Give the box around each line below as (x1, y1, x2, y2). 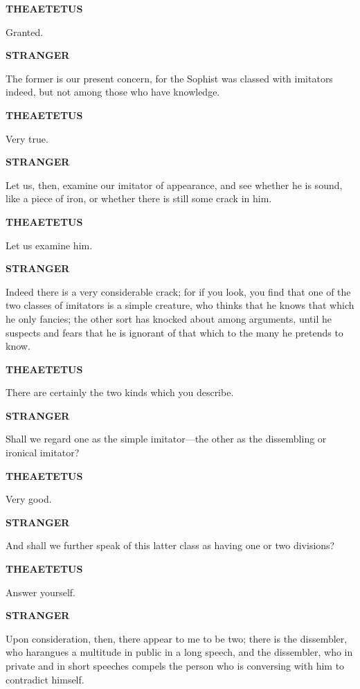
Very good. (6, 492, 52, 506)
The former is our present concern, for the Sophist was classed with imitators (6, 71, 333, 85)
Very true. (6, 131, 48, 145)
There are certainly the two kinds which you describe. (6, 385, 234, 400)
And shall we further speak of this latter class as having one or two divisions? (6, 538, 335, 553)
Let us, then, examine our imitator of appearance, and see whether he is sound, (6, 177, 343, 192)
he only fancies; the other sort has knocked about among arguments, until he (6, 311, 332, 325)
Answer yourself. (6, 584, 75, 599)
